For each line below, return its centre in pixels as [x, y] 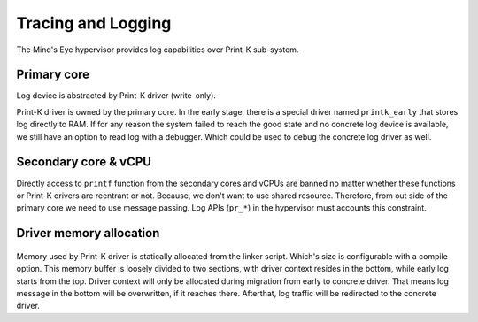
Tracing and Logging [94, 23]
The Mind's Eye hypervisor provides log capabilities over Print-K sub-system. [158, 50]
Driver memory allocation [88, 233]
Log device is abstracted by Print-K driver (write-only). [116, 96]
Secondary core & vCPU [84, 162]
